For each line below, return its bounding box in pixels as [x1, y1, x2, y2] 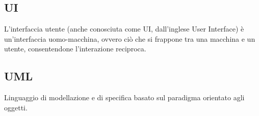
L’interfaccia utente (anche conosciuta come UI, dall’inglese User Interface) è [4, 23, 244, 34]
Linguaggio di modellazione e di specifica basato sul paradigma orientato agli [4, 92, 245, 103]
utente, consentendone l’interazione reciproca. [4, 43, 146, 54]
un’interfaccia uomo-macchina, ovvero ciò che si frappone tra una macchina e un [4, 33, 255, 44]
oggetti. [4, 102, 28, 112]
